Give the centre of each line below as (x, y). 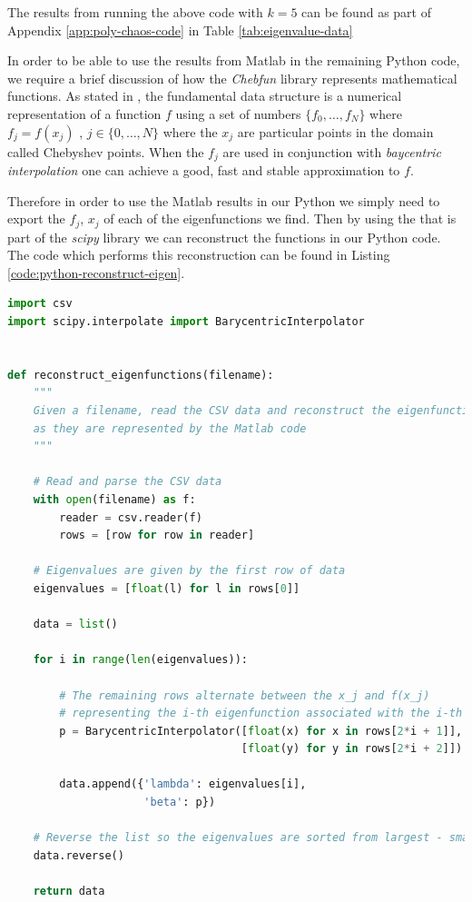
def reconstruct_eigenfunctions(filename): (141, 375)
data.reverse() (79, 855)
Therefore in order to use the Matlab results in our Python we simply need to (224, 200)
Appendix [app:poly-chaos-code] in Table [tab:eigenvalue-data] (180, 30)
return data (69, 892)
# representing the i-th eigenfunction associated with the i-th (261, 714)
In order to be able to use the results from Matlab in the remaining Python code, (234, 60)
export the (36, 218)
